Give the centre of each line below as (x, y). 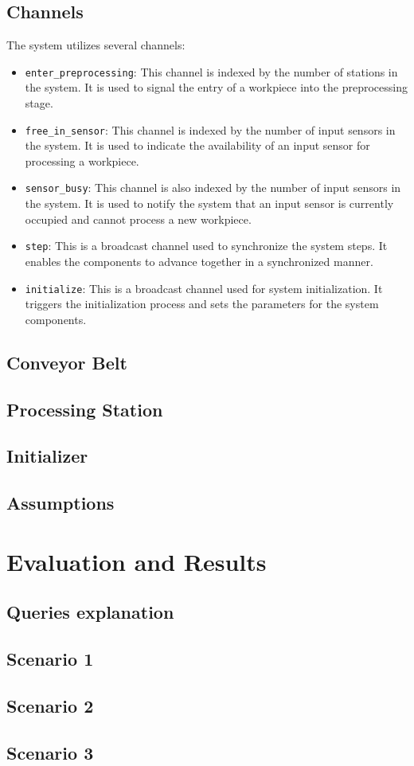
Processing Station (85, 409)
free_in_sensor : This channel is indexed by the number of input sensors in (210, 129)
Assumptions (61, 503)
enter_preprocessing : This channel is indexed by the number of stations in (211, 71)
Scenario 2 (50, 705)
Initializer (47, 456)
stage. (39, 103)
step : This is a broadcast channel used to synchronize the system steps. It (206, 246)
